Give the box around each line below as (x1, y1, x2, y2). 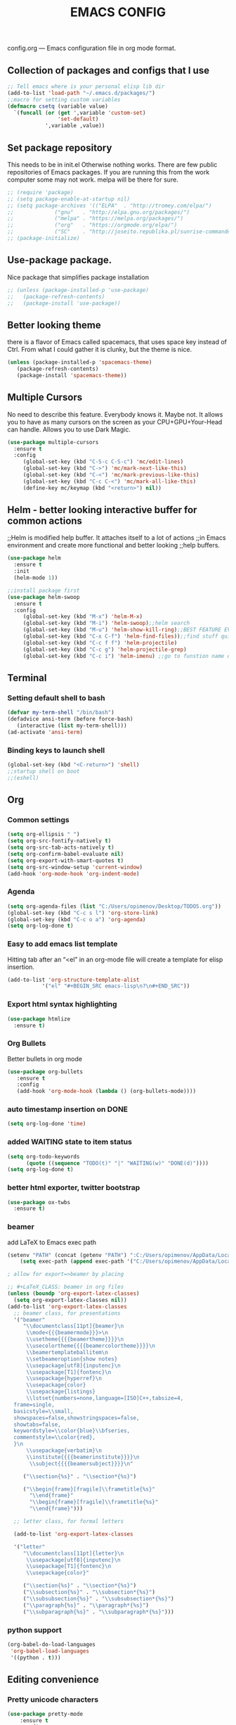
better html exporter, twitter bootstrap (7, 1183, 140, 1193)
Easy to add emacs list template (7, 939, 118, 949)
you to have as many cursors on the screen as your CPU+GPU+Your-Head (7, 417, 223, 426)
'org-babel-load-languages (10, 1648, 90, 1655)
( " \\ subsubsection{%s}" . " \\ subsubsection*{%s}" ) (22, 1595, 174, 1602)
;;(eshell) (7, 774, 39, 781)
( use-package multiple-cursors (7, 438, 99, 446)
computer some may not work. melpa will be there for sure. (7, 175, 179, 184)
